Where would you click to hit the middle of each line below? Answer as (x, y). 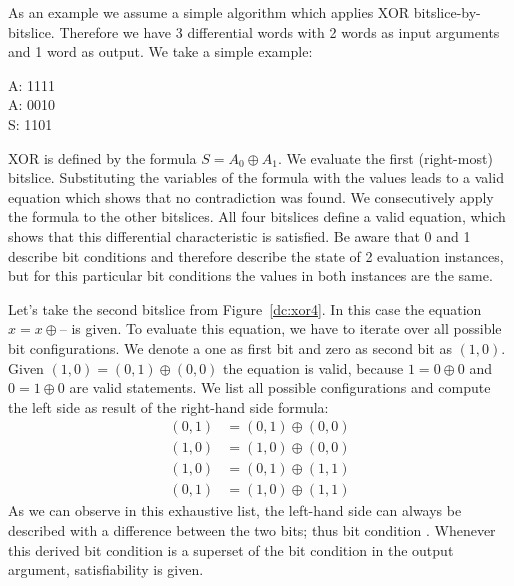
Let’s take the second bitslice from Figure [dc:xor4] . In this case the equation (245, 308)
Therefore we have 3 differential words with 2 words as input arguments (279, 31)
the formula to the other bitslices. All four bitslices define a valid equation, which (257, 216)
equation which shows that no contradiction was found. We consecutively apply (251, 196)
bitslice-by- (447, 12)
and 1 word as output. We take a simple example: (160, 51)
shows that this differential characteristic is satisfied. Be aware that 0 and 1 (239, 235)
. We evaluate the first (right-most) (385, 157)
